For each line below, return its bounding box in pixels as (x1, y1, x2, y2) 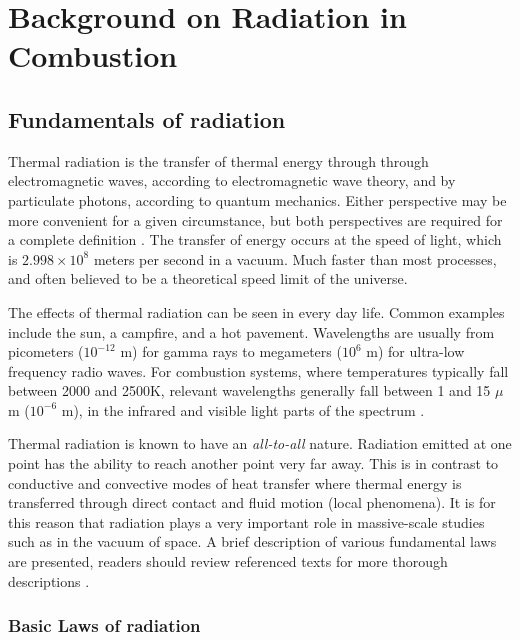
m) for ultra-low (366, 341, 465, 362)
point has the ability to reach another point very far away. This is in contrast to (8, 453, 499, 474)
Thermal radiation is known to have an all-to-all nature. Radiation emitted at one (8, 433, 512, 454)
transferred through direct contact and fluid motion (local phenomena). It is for (8, 492, 496, 513)
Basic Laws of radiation (8, 613, 201, 638)
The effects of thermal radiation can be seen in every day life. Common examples (8, 301, 505, 322)
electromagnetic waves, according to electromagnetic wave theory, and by (8, 170, 456, 191)
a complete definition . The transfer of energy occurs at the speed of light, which (8, 229, 502, 250)
